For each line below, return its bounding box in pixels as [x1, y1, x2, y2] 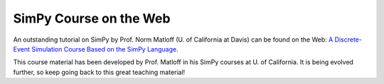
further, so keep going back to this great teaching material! [13, 68, 186, 76]
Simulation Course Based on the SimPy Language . [31, 44, 178, 53]
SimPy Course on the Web [13, 11, 171, 26]
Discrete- [334, 35, 363, 44]
